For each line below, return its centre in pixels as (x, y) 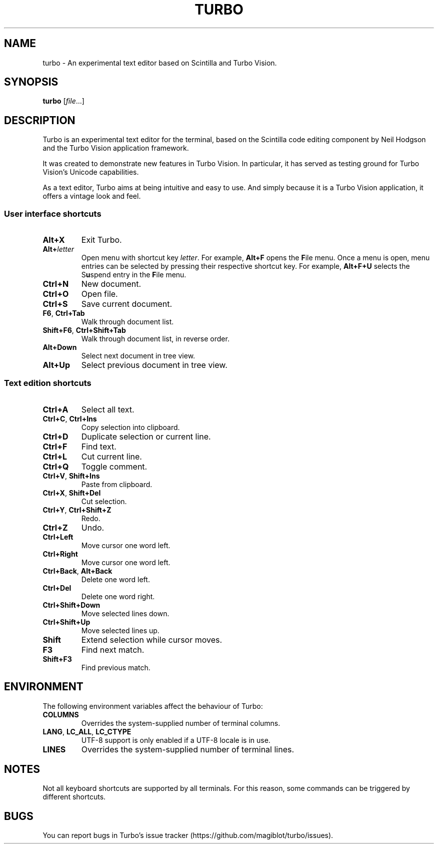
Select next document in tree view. (138, 356)
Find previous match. (116, 667)
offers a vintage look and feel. (92, 196)
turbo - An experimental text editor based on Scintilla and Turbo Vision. (160, 63)
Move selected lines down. (125, 613)
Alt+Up (56, 365)
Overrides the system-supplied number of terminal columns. (181, 723)
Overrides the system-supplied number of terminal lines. (188, 749)
